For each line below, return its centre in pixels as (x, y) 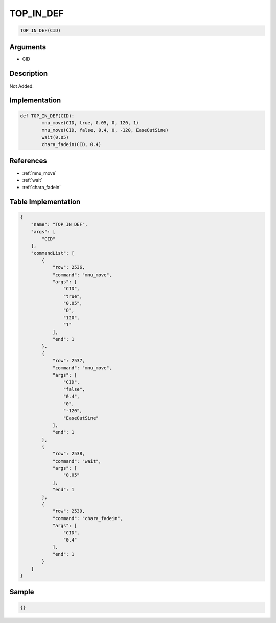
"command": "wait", (77, 461)
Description (29, 74)
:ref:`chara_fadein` (42, 188)
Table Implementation (45, 202)
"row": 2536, (69, 267)
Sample (22, 592)
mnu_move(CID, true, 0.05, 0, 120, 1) (90, 123)
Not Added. (22, 86)
